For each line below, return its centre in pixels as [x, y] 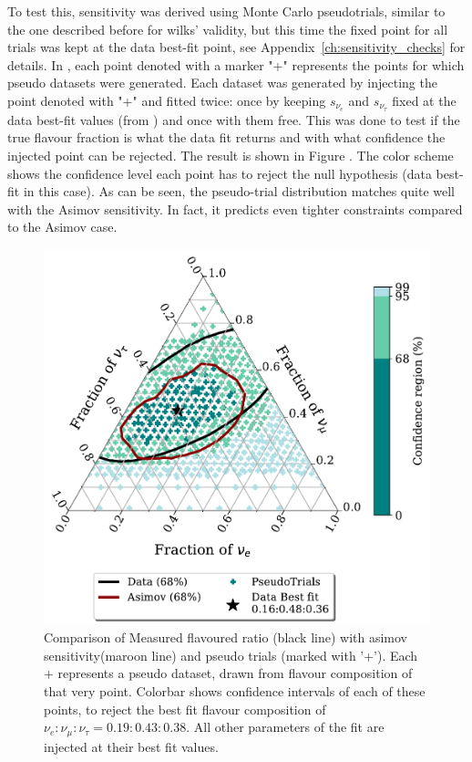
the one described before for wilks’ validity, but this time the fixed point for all [228, 29]
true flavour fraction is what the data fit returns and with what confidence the [226, 137]
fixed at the [424, 100]
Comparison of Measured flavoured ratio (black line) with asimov [226, 637]
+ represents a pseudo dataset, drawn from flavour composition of [228, 673]
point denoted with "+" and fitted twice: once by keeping [167, 100]
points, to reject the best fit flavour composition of [185, 709]
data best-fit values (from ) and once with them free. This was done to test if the [234, 119]
